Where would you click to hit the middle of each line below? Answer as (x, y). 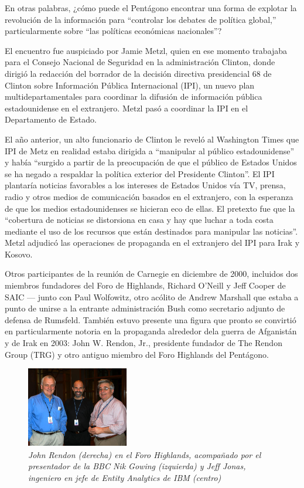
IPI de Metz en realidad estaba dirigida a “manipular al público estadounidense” (150, 150)
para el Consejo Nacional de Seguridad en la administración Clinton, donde (140, 62)
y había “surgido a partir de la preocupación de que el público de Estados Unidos (151, 162)
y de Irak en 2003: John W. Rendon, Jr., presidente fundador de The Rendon (144, 343)
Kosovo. (19, 254)
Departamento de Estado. (51, 119)
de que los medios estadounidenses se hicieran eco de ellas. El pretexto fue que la (150, 208)
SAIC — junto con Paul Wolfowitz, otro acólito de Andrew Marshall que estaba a (152, 296)
